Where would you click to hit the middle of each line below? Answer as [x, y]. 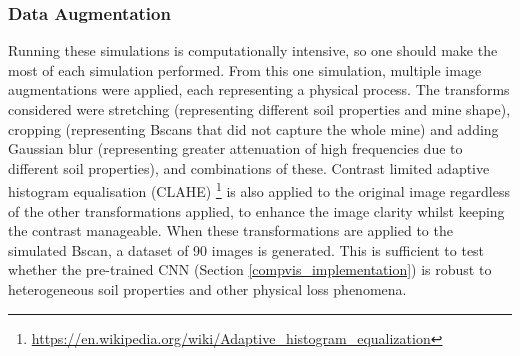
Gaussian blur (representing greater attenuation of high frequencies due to [235, 148]
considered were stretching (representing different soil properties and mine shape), [259, 109]
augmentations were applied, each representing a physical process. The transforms [259, 89]
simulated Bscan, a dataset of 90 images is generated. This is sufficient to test [246, 249]
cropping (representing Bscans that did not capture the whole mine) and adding [253, 128]
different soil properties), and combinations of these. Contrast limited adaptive [249, 167]
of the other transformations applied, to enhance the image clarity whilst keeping [256, 210]
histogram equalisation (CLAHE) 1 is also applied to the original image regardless [259, 190]
